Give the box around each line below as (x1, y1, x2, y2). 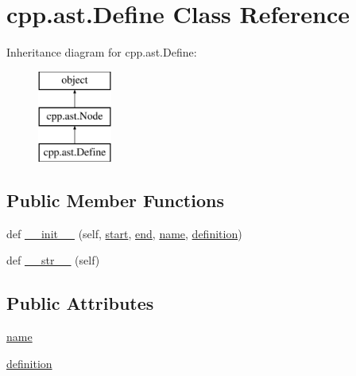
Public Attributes (6, 291, 154, 315)
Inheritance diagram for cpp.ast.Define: (6, 44, 197, 61)
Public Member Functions (6, 188, 224, 213)
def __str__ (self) (6, 252, 100, 268)
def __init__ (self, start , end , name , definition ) (6, 225, 242, 241)
